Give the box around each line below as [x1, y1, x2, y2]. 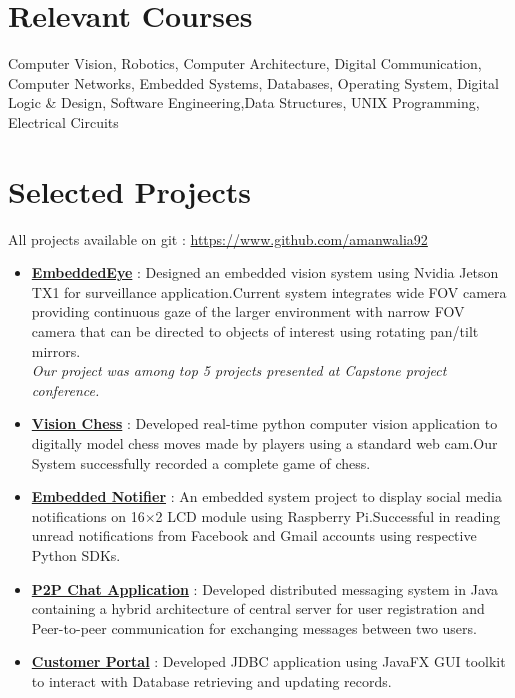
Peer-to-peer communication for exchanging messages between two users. [31, 617, 477, 638]
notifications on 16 [31, 505, 145, 526]
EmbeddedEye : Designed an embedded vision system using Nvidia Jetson [31, 262, 499, 283]
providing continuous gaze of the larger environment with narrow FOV [31, 301, 465, 322]
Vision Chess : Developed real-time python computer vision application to [31, 413, 498, 434]
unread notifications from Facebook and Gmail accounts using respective [31, 525, 477, 546]
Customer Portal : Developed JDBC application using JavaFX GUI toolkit [31, 651, 506, 672]
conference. [31, 379, 100, 400]
